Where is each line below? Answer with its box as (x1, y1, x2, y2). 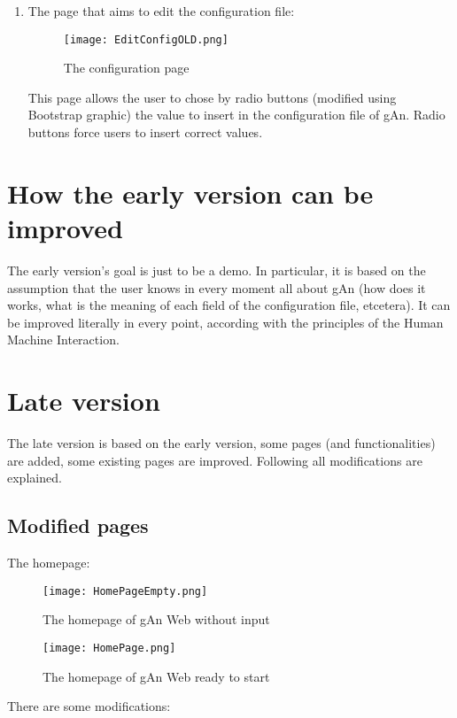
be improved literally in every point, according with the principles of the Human (7, 313, 444, 331)
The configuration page (63, 58, 190, 77)
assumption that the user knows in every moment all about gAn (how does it (7, 278, 426, 297)
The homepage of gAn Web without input (43, 610, 270, 629)
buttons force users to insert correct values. (27, 123, 263, 142)
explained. (7, 468, 62, 487)
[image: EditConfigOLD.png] (63, 33, 228, 46)
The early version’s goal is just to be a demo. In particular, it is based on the (7, 260, 426, 279)
